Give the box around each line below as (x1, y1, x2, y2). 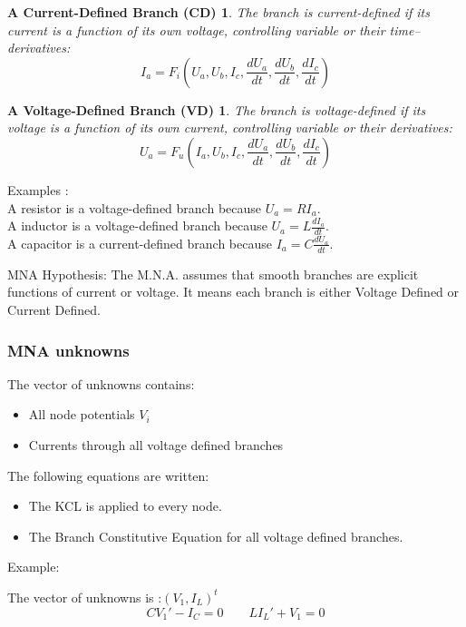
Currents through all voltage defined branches (28, 436, 284, 454)
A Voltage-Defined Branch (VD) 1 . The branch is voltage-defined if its (7, 100, 426, 119)
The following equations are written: (7, 465, 209, 485)
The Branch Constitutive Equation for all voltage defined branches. (28, 526, 403, 545)
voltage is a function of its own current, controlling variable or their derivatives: (7, 118, 452, 137)
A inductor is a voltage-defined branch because (7, 216, 267, 235)
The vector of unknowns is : (7, 587, 162, 606)
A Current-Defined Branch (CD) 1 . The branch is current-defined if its (7, 3, 430, 21)
